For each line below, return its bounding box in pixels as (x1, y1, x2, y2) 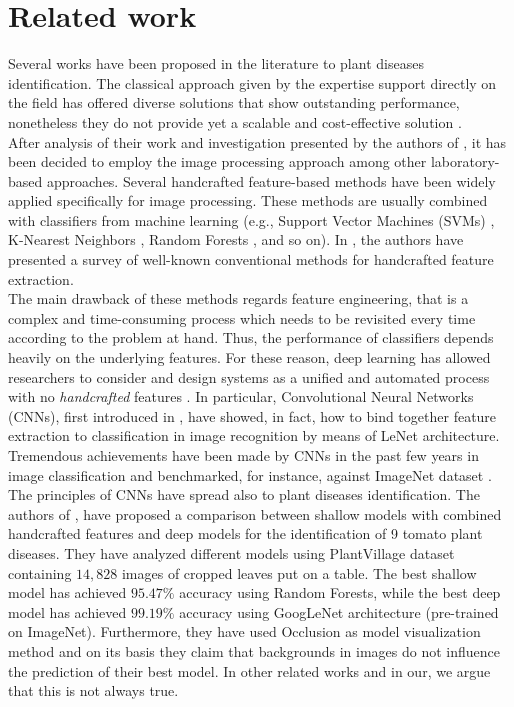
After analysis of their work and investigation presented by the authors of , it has (8, 131, 507, 152)
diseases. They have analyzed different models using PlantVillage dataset (8, 542, 455, 563)
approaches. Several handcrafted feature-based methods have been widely (46, 170, 496, 191)
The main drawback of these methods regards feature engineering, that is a (8, 288, 469, 309)
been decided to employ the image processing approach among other (8, 151, 427, 172)
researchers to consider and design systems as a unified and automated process (8, 366, 490, 387)
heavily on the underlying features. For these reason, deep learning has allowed (8, 347, 491, 368)
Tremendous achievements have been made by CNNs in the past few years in (8, 445, 479, 465)
